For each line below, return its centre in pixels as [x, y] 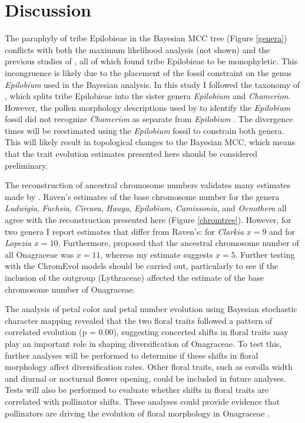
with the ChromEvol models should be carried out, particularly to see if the [142, 266]
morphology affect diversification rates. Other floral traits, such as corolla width [149, 367]
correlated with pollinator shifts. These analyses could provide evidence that [142, 401]
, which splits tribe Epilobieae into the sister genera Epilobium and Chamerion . [148, 96]
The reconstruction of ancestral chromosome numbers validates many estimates [148, 185]
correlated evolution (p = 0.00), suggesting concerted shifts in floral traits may [147, 332]
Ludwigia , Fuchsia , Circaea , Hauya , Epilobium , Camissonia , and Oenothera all [146, 208]
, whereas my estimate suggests [157, 254]
